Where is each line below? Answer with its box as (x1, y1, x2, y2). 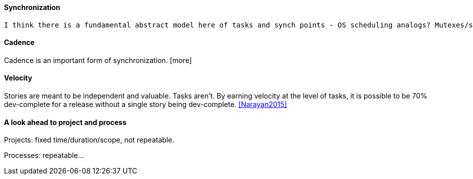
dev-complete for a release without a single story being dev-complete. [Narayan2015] (4, 100, 287, 109)
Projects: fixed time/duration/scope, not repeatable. (4, 135, 174, 144)
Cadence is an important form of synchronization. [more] (4, 55, 192, 64)
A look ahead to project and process (4, 117, 127, 126)
